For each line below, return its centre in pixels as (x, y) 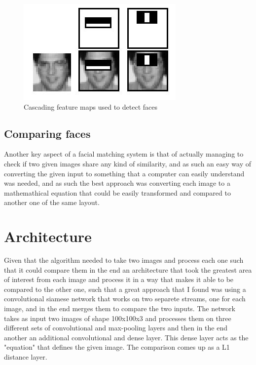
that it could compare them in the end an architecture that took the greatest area (128, 269)
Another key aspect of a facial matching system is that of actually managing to (124, 154)
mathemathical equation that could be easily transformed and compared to (117, 192)
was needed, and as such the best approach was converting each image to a (117, 183)
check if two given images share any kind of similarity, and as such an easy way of (128, 163)
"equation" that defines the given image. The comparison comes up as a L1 (117, 347)
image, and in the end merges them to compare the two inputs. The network (120, 308)
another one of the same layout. (52, 202)
